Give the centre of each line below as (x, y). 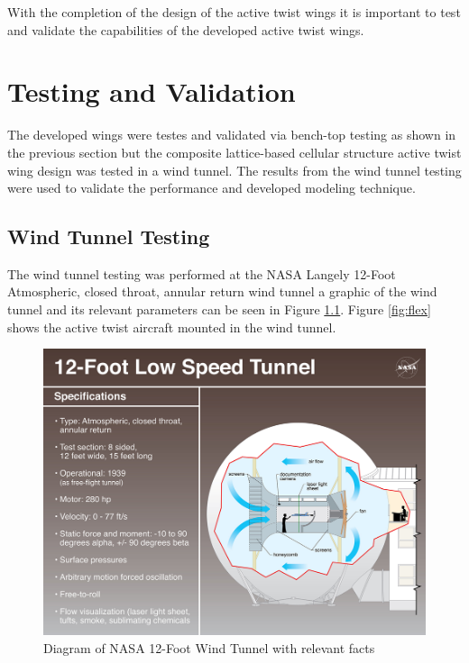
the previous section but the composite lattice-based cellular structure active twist (234, 152)
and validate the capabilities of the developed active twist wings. (186, 29)
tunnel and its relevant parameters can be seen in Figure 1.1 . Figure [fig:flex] (219, 309)
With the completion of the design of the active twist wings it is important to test (234, 12)
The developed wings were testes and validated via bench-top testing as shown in (232, 135)
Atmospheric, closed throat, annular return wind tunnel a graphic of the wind (222, 291)
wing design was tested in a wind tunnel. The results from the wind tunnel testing (234, 170)
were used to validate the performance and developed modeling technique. (212, 188)
